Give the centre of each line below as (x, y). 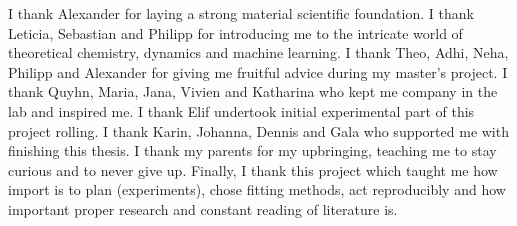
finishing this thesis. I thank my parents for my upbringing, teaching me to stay (252, 150)
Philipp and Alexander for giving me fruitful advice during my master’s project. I (258, 71)
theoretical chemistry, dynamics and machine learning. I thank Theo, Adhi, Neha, (258, 52)
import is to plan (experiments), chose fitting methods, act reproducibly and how (257, 189)
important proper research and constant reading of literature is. (203, 208)
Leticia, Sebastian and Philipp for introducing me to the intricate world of (235, 32)
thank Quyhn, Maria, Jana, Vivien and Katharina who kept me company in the (253, 91)
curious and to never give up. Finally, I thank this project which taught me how (253, 169)
